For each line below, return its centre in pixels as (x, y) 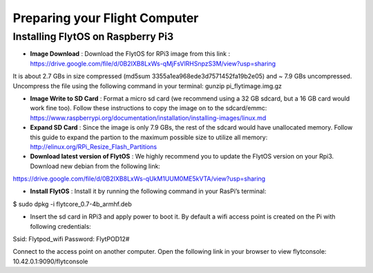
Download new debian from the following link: (95, 166)
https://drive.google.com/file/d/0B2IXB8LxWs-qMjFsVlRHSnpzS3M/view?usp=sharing (153, 63)
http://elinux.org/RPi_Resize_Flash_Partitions (94, 146)
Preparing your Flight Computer (106, 18)
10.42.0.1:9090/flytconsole (50, 261)
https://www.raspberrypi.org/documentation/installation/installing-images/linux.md (148, 118)
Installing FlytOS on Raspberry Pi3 (93, 37)
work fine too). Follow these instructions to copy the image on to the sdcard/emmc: (149, 108)
